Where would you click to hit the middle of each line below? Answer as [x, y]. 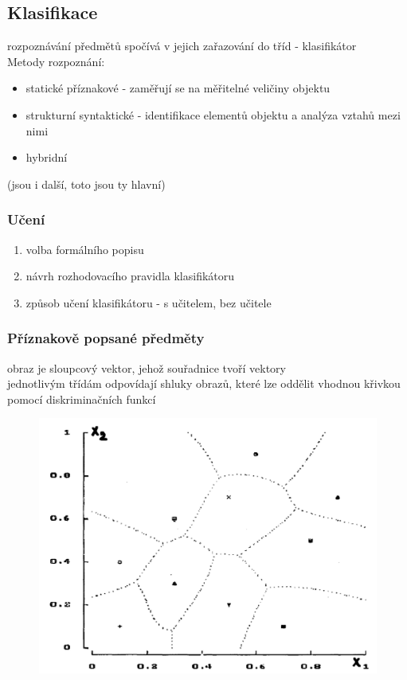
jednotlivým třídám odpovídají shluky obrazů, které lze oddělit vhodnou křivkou [204, 383]
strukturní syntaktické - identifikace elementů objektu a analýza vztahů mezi [213, 114]
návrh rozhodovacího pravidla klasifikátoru [130, 276]
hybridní [47, 157]
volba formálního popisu [85, 249]
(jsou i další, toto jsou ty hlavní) [86, 184]
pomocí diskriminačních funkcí [82, 399]
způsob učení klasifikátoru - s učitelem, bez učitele [149, 302]
